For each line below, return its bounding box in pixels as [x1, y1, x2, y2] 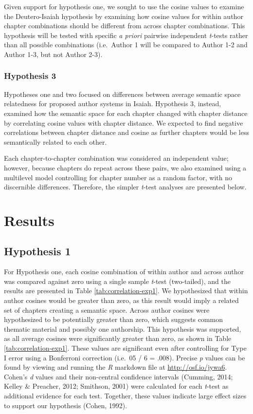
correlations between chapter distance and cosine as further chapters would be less [4, 127, 249, 137]
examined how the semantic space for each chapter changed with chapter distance [4, 108, 248, 118]
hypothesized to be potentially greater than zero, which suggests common [4, 314, 223, 324]
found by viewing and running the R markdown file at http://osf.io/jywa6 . [4, 362, 227, 372]
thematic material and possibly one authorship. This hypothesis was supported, [4, 323, 241, 334]
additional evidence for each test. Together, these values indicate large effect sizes [4, 391, 247, 401]
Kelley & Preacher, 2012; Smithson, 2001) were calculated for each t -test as [4, 381, 229, 391]
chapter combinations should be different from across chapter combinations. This [4, 20, 245, 31]
